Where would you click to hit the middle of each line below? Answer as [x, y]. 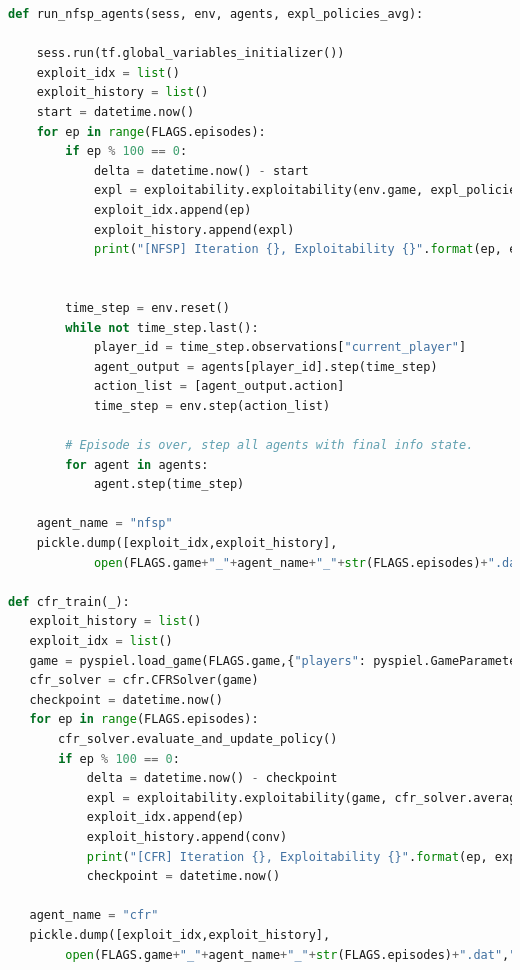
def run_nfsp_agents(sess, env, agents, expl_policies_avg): [216, 14]
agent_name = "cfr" [94, 915]
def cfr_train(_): [69, 601]
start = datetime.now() [115, 111]
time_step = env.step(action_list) [212, 405]
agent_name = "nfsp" [104, 523]
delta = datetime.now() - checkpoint [212, 778]
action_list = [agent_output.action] [219, 386]
